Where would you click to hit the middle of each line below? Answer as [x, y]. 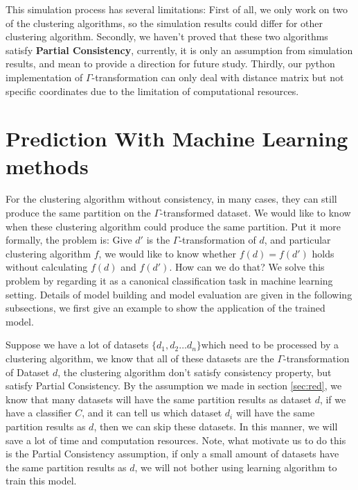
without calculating [47, 267]
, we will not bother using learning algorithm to [236, 467]
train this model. [41, 481]
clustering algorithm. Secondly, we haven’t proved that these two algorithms [167, 36]
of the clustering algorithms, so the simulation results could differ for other [164, 23]
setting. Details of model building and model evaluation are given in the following [179, 294]
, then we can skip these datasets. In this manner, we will [216, 426]
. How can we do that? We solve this [247, 267]
